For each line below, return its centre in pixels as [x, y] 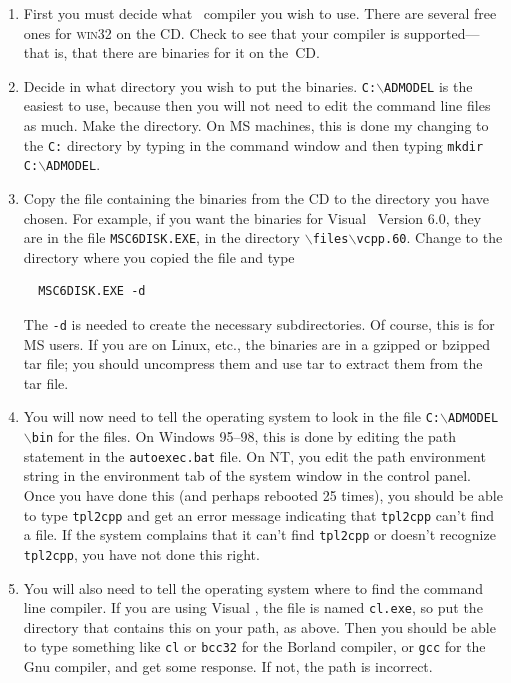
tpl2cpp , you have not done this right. [141, 553]
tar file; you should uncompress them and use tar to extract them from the [253, 363]
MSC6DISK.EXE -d [92, 291]
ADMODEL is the [428, 85]
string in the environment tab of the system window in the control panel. [247, 475]
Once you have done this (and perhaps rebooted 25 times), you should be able [263, 494]
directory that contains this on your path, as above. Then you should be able [259, 626]
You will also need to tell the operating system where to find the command [253, 587]
